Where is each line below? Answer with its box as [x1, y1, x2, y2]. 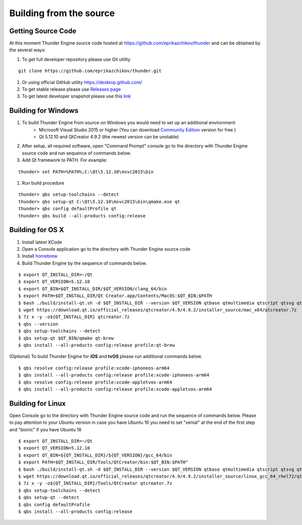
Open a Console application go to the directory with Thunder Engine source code [22, 246, 191, 252]
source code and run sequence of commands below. [22, 150, 131, 156]
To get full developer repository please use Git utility [22, 56, 131, 62]
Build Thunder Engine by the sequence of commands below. [22, 260, 147, 266]
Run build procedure [22, 180, 64, 186]
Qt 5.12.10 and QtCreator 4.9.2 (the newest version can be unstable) [39, 134, 179, 140]
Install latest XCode [22, 239, 62, 245]
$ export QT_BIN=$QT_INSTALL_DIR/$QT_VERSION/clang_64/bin [18, 286, 167, 291]
